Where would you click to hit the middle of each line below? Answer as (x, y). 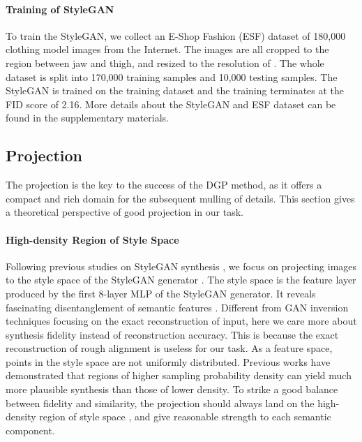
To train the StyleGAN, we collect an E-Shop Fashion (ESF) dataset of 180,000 (176, 35)
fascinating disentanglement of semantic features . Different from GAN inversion (177, 307)
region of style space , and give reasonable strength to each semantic (185, 417)
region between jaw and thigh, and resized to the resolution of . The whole (165, 62)
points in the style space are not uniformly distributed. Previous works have (168, 361)
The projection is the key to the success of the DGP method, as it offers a (164, 185)
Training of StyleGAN (60, 9)
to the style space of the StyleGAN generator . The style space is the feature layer (181, 280)
